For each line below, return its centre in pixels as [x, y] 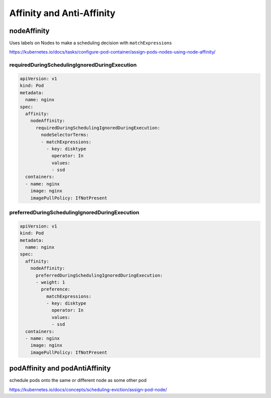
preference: [55, 289]
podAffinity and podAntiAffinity [60, 368]
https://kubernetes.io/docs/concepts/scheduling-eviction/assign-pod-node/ [88, 389]
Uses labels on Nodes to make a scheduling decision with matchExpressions [91, 43]
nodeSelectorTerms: [65, 135]
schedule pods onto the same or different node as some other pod [78, 380]
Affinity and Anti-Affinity [62, 13]
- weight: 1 [50, 282]
